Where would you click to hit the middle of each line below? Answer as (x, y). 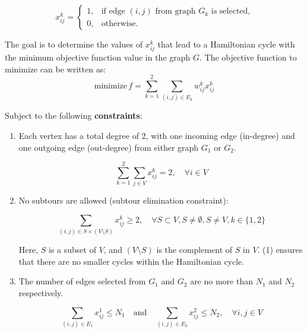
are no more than (221, 281)
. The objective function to (248, 57)
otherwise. (120, 23)
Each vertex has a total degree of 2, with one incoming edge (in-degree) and (157, 136)
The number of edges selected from (82, 281)
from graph (175, 12)
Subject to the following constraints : (74, 115)
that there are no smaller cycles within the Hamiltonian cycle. (132, 261)
